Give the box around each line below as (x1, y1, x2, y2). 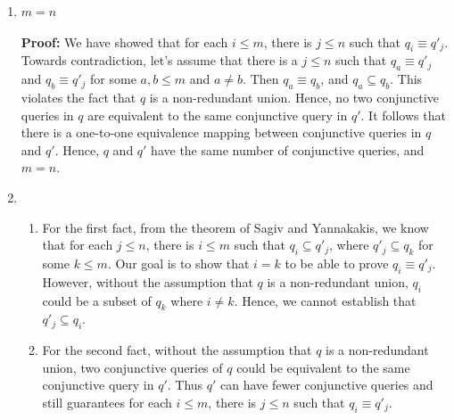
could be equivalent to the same (236, 358, 410, 376)
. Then (243, 70, 279, 88)
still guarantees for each (42, 392, 172, 411)
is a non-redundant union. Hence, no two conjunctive (149, 87, 439, 106)
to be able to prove (285, 253, 389, 272)
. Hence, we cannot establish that (234, 291, 417, 309)
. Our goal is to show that (107, 253, 250, 272)
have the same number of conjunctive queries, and (151, 140, 425, 159)
